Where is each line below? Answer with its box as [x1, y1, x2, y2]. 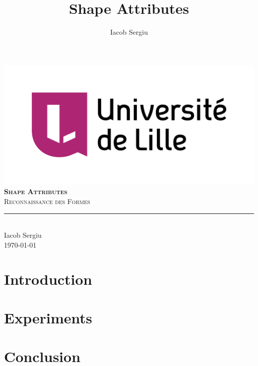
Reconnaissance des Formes [4, 196, 90, 207]
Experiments [4, 308, 92, 327]
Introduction [4, 268, 92, 289]
